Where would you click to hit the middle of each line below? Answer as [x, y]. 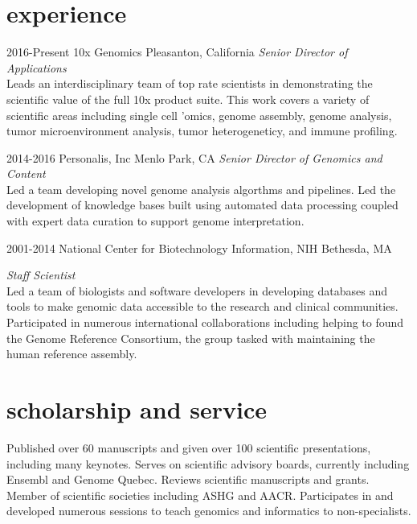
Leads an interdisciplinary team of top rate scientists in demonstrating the [190, 83]
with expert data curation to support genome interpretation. [155, 221]
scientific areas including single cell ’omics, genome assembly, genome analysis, [199, 115]
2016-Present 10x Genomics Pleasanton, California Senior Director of [177, 52]
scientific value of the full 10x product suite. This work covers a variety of [188, 99]
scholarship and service [137, 409]
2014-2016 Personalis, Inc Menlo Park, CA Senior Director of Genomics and [194, 157]
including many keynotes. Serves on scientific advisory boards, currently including [208, 463]
